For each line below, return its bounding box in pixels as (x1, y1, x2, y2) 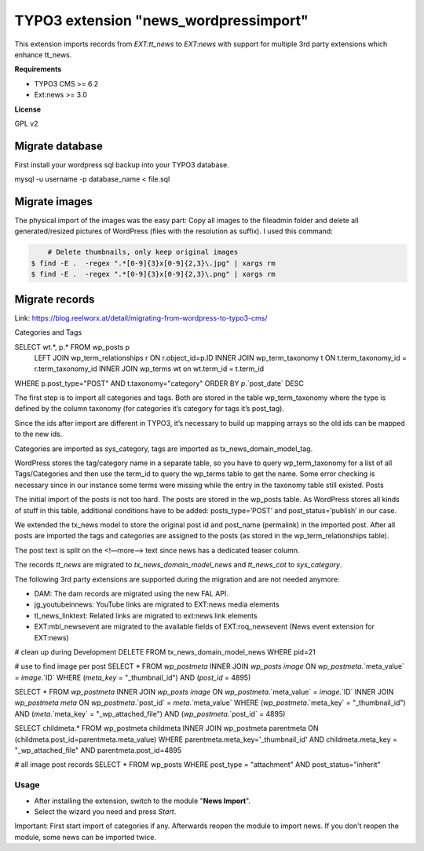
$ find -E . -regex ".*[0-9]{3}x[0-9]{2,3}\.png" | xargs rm (31, 270, 276, 279)
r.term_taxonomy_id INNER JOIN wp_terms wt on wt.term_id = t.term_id (34, 364, 265, 373)
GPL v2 (14, 119, 38, 128)
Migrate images (14, 195, 93, 208)
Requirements (14, 64, 62, 74)
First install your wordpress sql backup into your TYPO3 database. (14, 160, 229, 169)
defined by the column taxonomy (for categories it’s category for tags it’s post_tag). (14, 404, 284, 413)
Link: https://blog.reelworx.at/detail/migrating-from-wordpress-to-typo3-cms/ (14, 313, 268, 322)
